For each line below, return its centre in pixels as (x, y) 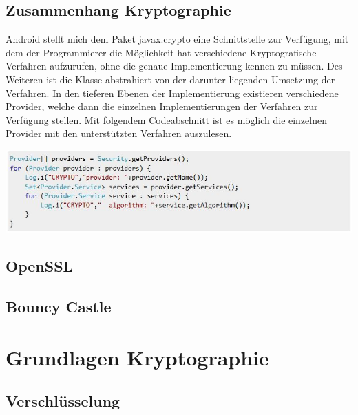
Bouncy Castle (59, 307)
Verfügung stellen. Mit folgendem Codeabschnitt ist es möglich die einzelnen (167, 119)
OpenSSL (40, 266)
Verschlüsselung (63, 401)
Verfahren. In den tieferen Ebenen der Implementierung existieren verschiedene (172, 93)
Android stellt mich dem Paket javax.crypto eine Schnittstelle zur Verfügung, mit (177, 39)
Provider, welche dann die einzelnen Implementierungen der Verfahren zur (162, 106)
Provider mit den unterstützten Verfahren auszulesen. (119, 133)
